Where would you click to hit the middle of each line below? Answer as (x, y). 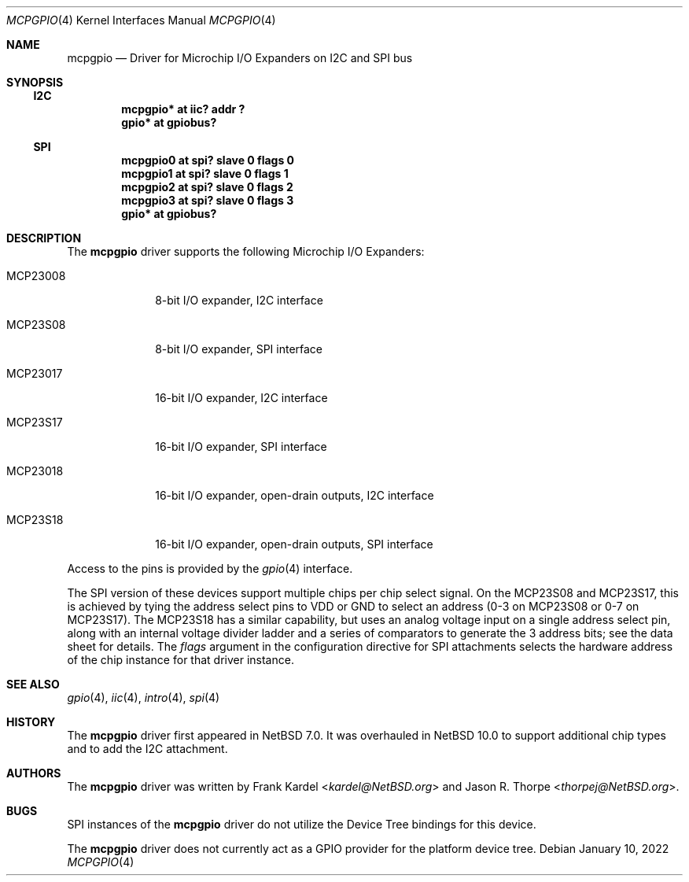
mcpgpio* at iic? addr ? (183, 109)
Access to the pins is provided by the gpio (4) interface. (210, 568)
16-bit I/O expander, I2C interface (241, 398)
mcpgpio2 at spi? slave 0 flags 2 (207, 187)
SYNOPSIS (35, 82)
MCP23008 (36, 276)
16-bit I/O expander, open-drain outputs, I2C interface (295, 495)
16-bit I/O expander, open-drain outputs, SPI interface (294, 544)
